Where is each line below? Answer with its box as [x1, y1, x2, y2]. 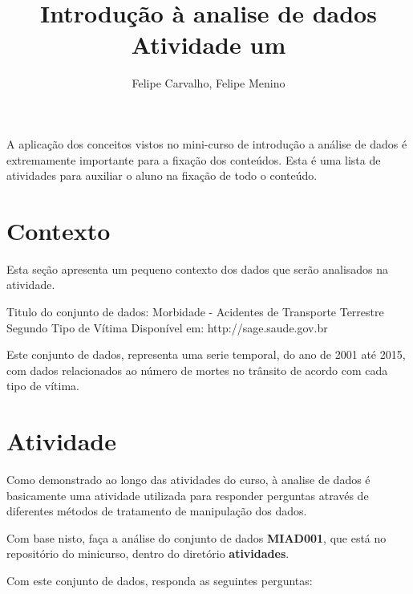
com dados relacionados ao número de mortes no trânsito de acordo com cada [6, 361, 388, 378]
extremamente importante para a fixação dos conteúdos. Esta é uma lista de [6, 151, 381, 168]
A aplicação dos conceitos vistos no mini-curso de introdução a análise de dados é [6, 135, 407, 152]
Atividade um [131, 28, 286, 61]
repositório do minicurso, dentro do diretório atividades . [6, 545, 290, 562]
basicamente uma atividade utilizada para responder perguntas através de [6, 486, 369, 503]
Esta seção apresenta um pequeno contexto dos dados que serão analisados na [6, 260, 389, 277]
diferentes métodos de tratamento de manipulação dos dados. [6, 502, 307, 519]
